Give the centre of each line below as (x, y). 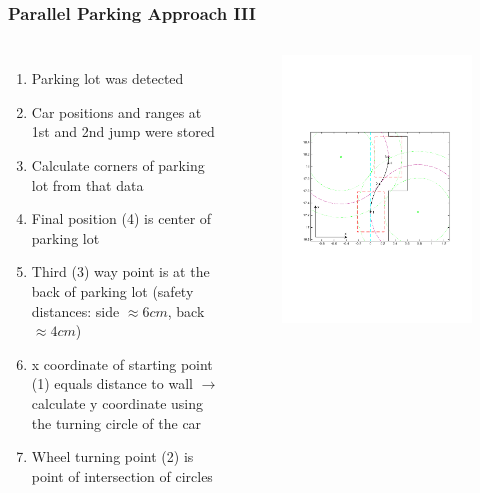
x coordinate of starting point (122, 363)
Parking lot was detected (107, 78)
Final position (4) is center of (121, 218)
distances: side (75, 310)
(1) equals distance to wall (112, 383)
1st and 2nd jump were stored (123, 131)
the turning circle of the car (116, 422)
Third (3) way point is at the (120, 271)
